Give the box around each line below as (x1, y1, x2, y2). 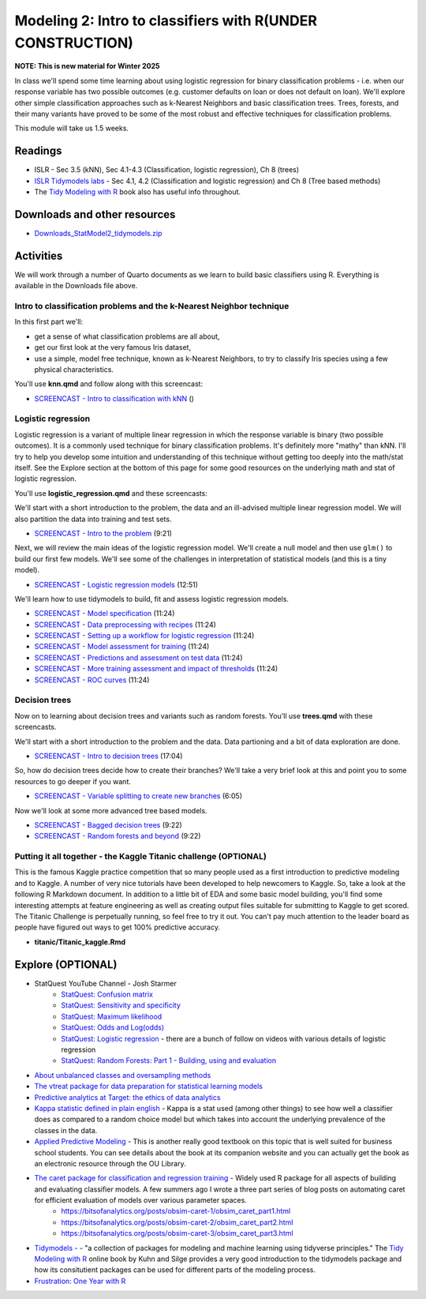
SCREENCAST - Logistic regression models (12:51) (34, 580, 199, 589)
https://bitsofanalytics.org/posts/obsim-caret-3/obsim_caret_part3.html (61, 1229, 293, 1238)
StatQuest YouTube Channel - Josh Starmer (34, 978, 177, 988)
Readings (14, 145, 62, 158)
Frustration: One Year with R (34, 1276, 126, 1286)
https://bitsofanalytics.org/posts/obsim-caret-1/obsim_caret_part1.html (61, 1207, 291, 1216)
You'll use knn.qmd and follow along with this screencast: (14, 379, 204, 389)
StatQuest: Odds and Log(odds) (61, 1023, 165, 1032)
